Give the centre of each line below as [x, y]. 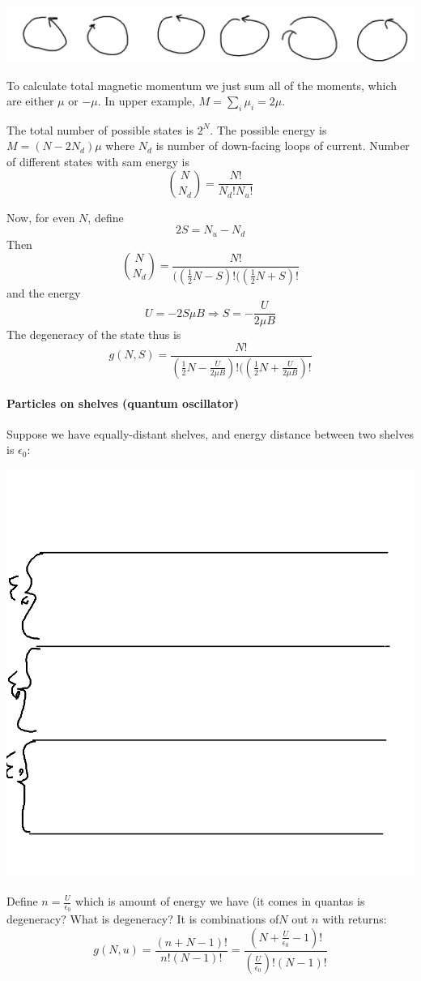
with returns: [355, 919]
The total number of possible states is [100, 129]
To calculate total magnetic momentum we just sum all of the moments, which [202, 85]
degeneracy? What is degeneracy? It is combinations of [143, 919]
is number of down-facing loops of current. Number [283, 146]
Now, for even [41, 217]
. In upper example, [146, 101]
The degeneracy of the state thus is [94, 334]
